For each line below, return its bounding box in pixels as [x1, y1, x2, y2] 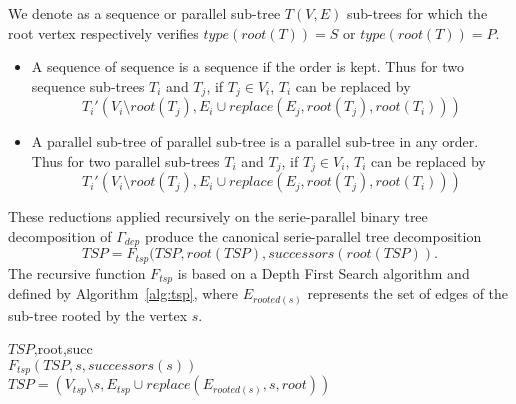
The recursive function [8, 262, 146, 283]
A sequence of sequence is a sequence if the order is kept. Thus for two [31, 56, 464, 77]
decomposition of [8, 225, 112, 246]
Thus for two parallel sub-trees [31, 150, 220, 171]
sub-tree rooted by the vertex [8, 304, 188, 325]
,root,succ [33, 338, 93, 359]
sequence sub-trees [31, 75, 145, 96]
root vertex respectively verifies [8, 22, 199, 43]
